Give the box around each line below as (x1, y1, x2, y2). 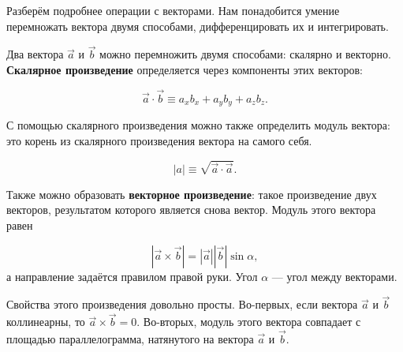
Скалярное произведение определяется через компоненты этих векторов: (6, 62, 363, 77)
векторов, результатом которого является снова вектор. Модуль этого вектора (6, 201, 376, 218)
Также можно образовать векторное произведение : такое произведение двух (6, 185, 377, 202)
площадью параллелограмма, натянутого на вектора (6, 331, 254, 347)
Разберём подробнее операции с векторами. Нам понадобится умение (6, 2, 340, 18)
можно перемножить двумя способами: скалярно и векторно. (99, 46, 391, 62)
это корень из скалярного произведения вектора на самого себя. (6, 132, 312, 148)
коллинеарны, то (6, 313, 85, 330)
